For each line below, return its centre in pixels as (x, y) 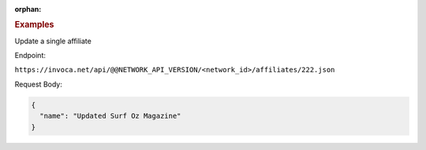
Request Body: (38, 84)
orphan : (28, 9)
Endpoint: (30, 56)
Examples (34, 25)
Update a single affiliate (53, 41)
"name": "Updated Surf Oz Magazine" (110, 116)
